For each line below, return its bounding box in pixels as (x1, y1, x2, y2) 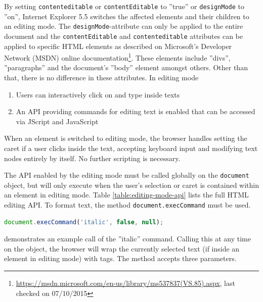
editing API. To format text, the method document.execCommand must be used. (4, 199, 251, 210)
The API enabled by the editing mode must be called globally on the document (4, 170, 249, 180)
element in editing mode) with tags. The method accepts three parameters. (4, 253, 237, 264)
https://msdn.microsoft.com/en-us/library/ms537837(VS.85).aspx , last (16, 278, 235, 288)
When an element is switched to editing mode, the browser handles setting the (4, 133, 247, 143)
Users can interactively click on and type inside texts (16, 89, 180, 99)
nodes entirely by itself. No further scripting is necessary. (4, 153, 181, 163)
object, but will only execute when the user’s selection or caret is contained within (4, 179, 259, 190)
